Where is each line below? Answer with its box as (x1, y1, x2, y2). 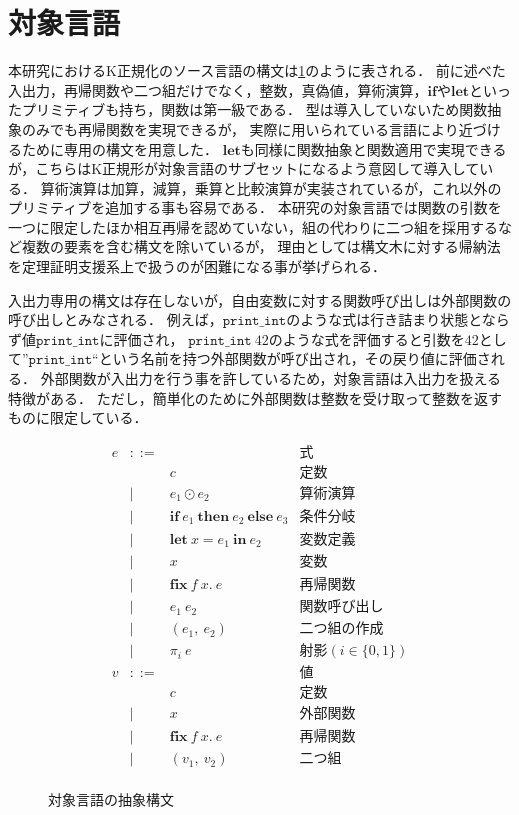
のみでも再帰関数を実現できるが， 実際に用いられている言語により (21, 118, 459, 139)
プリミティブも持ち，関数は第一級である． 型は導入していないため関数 (21, 99, 488, 120)
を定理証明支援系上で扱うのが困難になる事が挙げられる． (8, 256, 386, 277)
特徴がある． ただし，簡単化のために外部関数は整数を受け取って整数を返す (8, 387, 502, 408)
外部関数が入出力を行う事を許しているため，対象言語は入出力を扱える (40, 368, 502, 389)
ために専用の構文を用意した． (21, 138, 218, 159)
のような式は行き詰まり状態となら (286, 309, 510, 330)
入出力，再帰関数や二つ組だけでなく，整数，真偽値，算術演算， (8, 79, 428, 100)
